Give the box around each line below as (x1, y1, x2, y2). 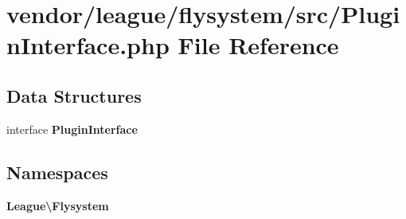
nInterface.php (6, 29, 170, 61)
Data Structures (6, 83, 142, 108)
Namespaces (6, 159, 108, 184)
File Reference (178, 29, 339, 61)
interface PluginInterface (6, 120, 138, 137)
